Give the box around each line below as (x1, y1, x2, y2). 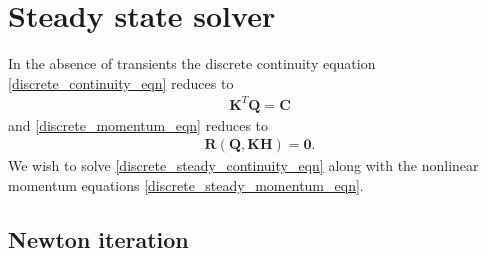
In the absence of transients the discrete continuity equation (8, 53, 376, 74)
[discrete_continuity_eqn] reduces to (8, 72, 234, 93)
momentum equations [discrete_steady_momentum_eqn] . (8, 175, 364, 196)
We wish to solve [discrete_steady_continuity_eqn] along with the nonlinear (8, 155, 479, 176)
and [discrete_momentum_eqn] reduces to (8, 114, 269, 135)
